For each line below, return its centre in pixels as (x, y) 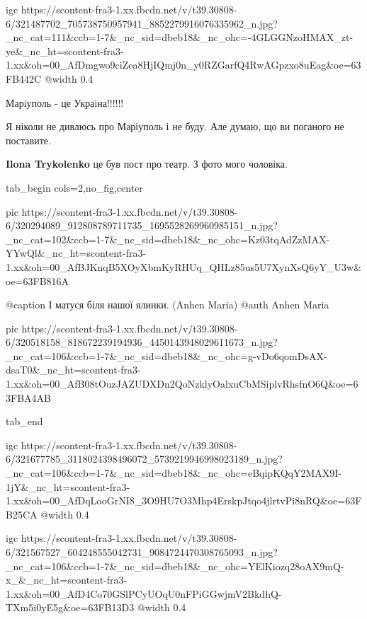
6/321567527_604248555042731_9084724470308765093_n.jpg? (142, 552)
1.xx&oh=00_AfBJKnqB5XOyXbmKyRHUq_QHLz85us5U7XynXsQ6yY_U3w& (184, 266)
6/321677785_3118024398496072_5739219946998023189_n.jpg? (144, 459)
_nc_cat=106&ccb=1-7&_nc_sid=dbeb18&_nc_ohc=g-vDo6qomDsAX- (166, 355)
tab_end (24, 421)
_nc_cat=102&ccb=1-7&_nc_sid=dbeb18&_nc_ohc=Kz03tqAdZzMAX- (168, 239)
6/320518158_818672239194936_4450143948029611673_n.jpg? (142, 342)
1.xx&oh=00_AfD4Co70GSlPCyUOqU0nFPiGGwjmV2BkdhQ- (144, 593)
